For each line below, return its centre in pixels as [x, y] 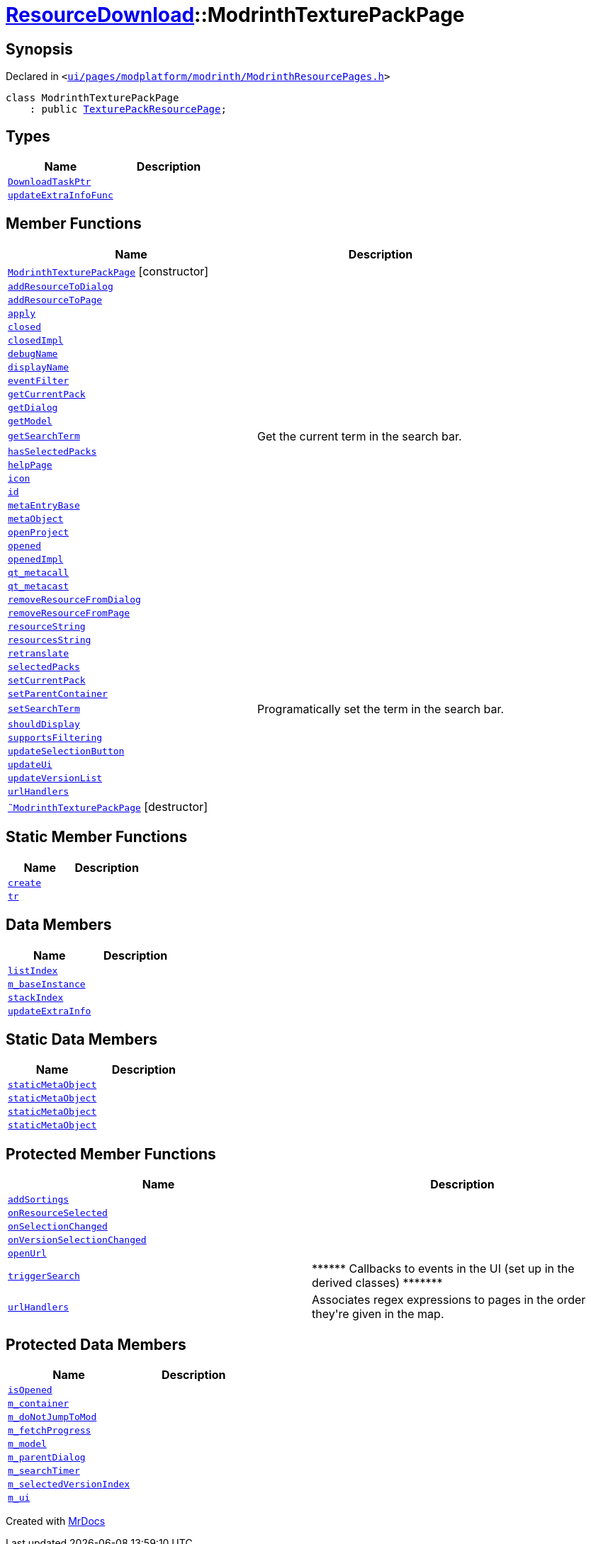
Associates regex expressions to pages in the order [449, 1300]
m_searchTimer [44, 1471]
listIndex [33, 970]
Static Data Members [82, 1039]
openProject [39, 532]
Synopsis [39, 49]
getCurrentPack [47, 394]
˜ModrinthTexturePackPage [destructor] [108, 806]
